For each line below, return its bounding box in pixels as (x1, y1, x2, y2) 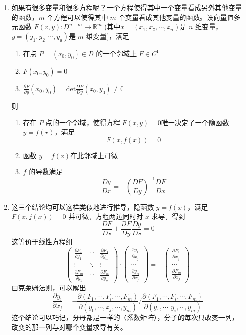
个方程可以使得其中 (46, 12, 108, 22)
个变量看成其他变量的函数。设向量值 (118, 12, 234, 22)
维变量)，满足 (86, 31, 130, 41)
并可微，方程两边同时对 (68, 211, 143, 221)
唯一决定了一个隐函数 (161, 117, 229, 127)
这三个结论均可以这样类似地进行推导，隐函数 (11, 201, 154, 212)
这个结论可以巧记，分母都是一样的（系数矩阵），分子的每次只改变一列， (11, 312, 239, 322)
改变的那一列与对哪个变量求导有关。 (11, 321, 127, 332)
